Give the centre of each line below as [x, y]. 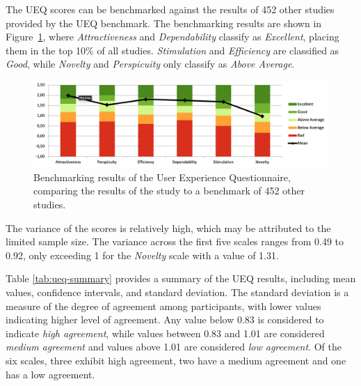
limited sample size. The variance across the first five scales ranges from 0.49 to [175, 241]
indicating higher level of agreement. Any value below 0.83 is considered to [165, 319]
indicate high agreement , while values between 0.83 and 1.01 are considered [165, 333]
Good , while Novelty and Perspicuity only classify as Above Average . [150, 64]
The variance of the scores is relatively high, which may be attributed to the [168, 227]
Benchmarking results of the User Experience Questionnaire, [162, 177]
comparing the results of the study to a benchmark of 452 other [169, 191]
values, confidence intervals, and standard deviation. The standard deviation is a [177, 292]
